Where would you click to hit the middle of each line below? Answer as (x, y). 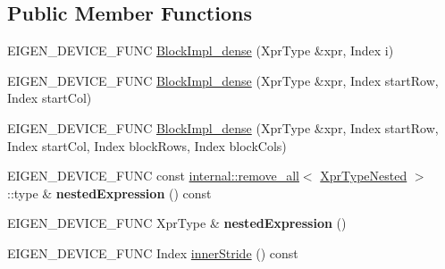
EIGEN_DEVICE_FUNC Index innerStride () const (153, 252)
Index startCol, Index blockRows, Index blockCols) (147, 145)
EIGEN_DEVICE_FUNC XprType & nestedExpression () (177, 223)
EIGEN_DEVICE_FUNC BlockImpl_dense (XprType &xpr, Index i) (201, 50)
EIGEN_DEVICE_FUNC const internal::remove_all (153, 176)
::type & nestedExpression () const (109, 193)
